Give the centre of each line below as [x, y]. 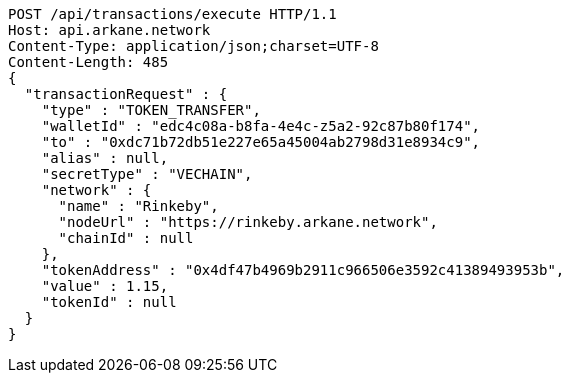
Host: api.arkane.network [109, 30]
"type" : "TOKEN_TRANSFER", [151, 110]
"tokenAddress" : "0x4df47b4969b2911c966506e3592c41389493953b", [303, 270]
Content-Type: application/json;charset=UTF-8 [193, 46]
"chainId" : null [126, 238]
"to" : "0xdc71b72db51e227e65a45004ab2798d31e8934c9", [261, 142]
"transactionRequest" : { [126, 94]
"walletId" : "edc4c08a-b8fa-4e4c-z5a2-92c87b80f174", [261, 126]
